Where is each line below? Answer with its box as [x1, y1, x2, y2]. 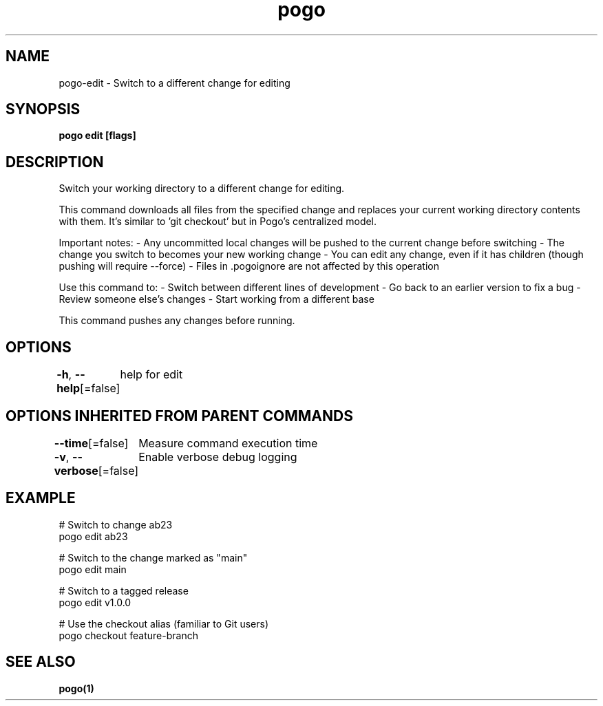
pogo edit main [59, 563, 127, 575]
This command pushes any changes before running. [59, 314, 295, 327]
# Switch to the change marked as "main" [59, 551, 248, 564]
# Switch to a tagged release [59, 584, 189, 597]
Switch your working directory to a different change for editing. [59, 182, 345, 195]
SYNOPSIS [6, 100, 81, 118]
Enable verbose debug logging [138, 449, 297, 464]
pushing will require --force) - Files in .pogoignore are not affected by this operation [59, 260, 439, 272]
